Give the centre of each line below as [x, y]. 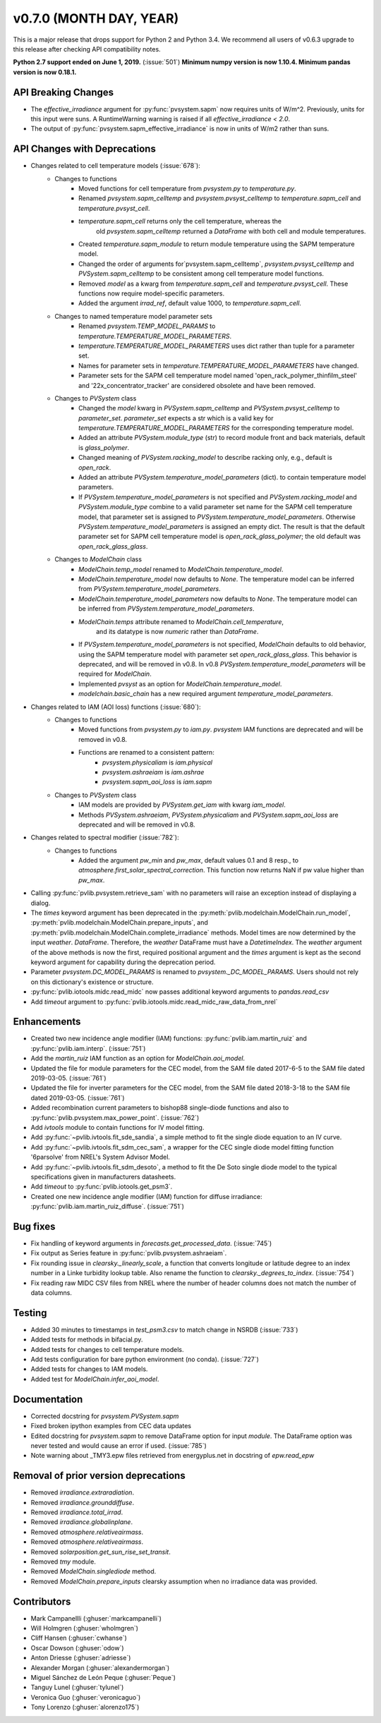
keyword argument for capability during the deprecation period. [123, 962]
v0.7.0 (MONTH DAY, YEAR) [96, 18]
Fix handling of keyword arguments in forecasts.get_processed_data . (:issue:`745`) [151, 1243]
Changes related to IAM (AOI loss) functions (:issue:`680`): [116, 707]
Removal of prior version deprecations [99, 1476]
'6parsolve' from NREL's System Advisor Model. [101, 1157]
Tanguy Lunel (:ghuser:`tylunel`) [77, 1687]
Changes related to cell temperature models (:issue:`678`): [115, 166]
